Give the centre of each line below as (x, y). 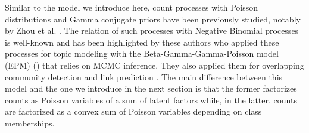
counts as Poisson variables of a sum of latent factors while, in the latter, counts (151, 100)
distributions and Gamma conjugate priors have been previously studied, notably (153, 19)
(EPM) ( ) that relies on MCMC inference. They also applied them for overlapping (154, 65)
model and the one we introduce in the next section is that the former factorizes (151, 88)
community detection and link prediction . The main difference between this (144, 77)
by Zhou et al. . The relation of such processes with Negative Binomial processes (152, 30)
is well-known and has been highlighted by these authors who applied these (142, 42)
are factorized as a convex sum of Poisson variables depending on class (133, 111)
